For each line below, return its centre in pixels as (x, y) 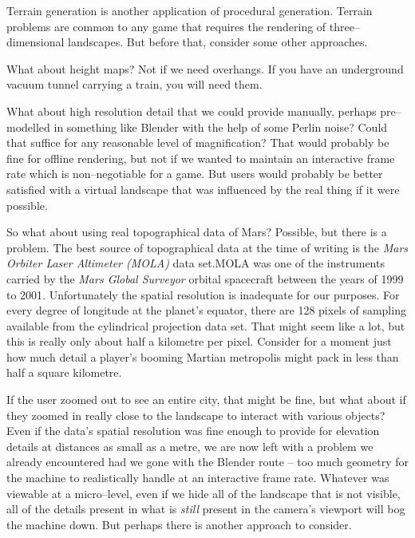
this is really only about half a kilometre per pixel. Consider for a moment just (199, 341)
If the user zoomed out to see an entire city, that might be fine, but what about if (206, 400)
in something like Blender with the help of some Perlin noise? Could (221, 127)
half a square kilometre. (64, 372)
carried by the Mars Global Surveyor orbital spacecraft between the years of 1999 (205, 278)
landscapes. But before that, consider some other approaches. (218, 42)
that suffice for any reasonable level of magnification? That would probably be (198, 142)
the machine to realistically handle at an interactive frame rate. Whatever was (198, 478)
